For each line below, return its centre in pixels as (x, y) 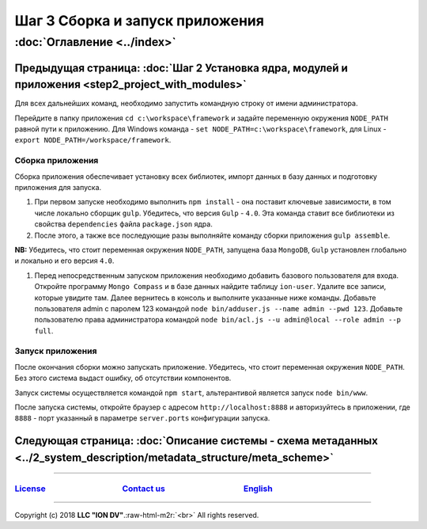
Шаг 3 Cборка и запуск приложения (140, 21)
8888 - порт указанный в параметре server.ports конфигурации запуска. (142, 418)
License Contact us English (144, 489)
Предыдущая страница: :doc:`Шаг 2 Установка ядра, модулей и (181, 68)
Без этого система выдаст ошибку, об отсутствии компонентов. (123, 378)
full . (44, 331)
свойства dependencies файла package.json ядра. (123, 224)
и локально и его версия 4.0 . (64, 261)
